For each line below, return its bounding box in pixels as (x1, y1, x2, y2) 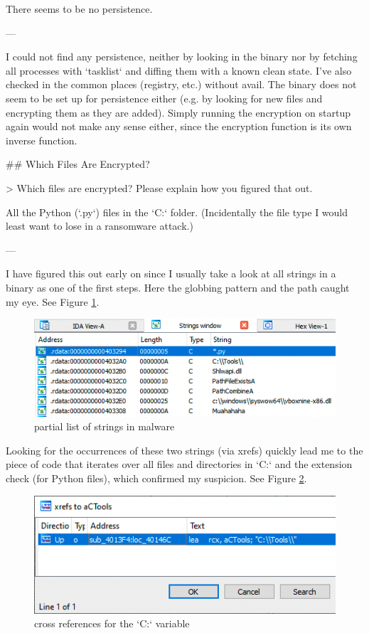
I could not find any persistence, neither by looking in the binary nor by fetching (6, 49, 358, 64)
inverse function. (6, 132, 77, 147)
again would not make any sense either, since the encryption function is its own (6, 119, 352, 134)
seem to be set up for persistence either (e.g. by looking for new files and (6, 90, 323, 105)
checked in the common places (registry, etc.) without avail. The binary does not (6, 77, 357, 92)
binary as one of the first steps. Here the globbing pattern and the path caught (6, 280, 350, 294)
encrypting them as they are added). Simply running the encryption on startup (6, 105, 351, 119)
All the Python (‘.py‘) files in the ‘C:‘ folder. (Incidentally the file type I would (6, 204, 348, 219)
